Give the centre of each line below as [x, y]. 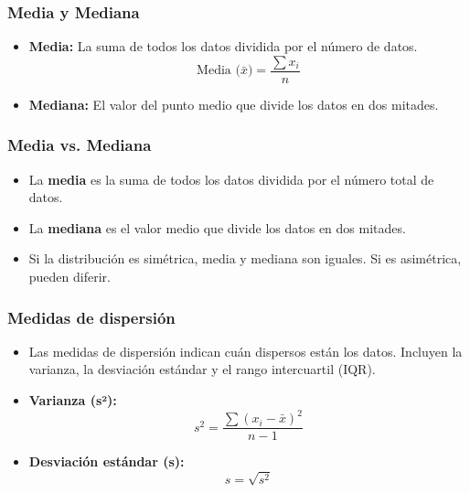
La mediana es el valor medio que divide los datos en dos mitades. [217, 227]
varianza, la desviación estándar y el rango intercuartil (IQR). [202, 369]
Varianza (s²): [73, 400]
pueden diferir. [69, 277]
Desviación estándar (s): [107, 461]
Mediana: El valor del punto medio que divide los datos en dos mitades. [234, 104]
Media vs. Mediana [80, 145]
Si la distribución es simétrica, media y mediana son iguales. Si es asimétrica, [245, 258]
